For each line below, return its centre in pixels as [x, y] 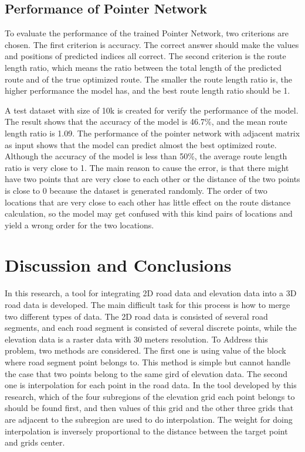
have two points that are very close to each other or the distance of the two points [152, 179]
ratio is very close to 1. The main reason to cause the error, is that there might [147, 167]
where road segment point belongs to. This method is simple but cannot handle [148, 362]
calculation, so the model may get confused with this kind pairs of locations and [149, 213]
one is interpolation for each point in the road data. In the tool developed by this [151, 385]
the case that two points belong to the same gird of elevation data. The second [146, 373]
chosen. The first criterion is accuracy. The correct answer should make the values [152, 44]
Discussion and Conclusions [118, 265]
